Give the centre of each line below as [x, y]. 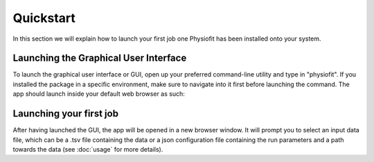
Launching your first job [66, 114]
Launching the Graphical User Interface [100, 58]
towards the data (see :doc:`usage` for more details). [88, 149]
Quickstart [44, 18]
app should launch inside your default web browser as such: [99, 94]
